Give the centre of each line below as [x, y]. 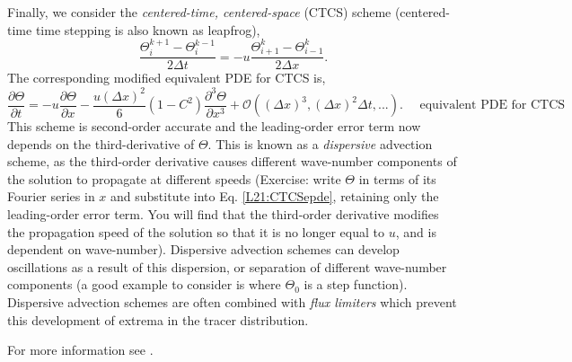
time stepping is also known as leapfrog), [148, 29]
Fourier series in [51, 196]
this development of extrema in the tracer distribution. [158, 319]
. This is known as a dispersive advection [320, 143]
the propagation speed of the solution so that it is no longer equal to [196, 231]
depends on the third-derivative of [101, 143]
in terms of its [397, 178]
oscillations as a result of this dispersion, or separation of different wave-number [227, 266]
